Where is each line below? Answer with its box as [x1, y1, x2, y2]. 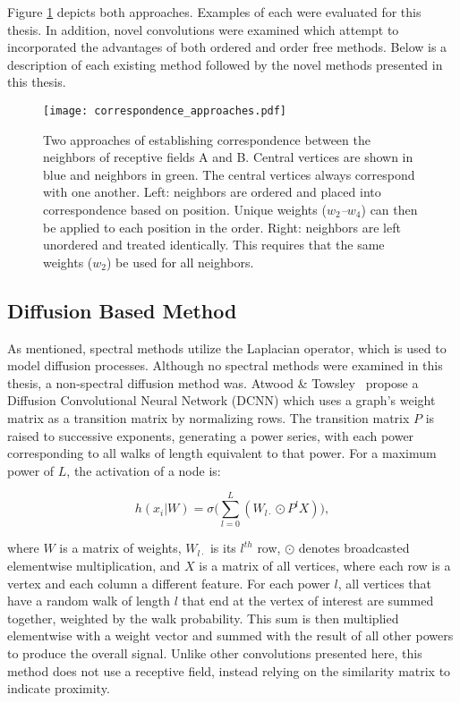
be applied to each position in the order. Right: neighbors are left [43, 217, 401, 236]
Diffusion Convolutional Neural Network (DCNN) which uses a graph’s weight [7, 391, 436, 410]
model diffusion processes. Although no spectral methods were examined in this [7, 356, 443, 375]
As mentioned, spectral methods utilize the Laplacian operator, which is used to [7, 338, 447, 357]
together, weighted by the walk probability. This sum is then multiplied [7, 608, 399, 627]
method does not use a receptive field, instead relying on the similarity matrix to [7, 661, 451, 680]
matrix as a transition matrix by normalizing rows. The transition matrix [7, 408, 410, 427]
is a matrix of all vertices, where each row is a [199, 556, 451, 575]
